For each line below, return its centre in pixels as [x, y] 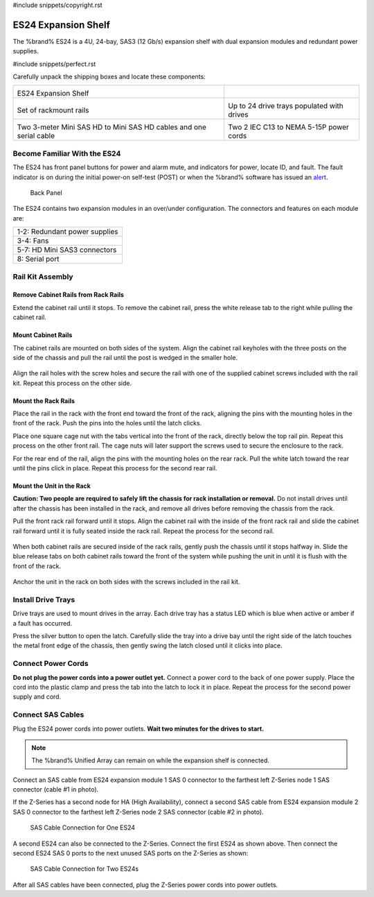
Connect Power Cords [51, 664]
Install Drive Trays [44, 599]
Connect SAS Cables [48, 715]
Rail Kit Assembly [43, 276]
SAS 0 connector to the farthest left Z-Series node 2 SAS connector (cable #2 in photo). [138, 812]
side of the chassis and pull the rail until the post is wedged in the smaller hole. [125, 357]
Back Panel [46, 193]
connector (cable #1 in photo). [56, 789]
